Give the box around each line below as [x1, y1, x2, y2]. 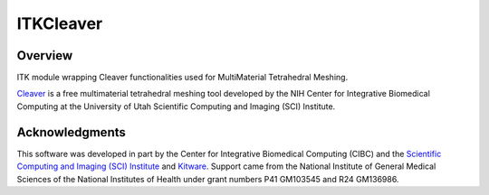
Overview [16, 48, 73, 63]
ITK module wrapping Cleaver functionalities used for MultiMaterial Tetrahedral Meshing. [16, 72, 349, 83]
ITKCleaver [16, 14, 103, 33]
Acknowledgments [16, 125, 127, 140]
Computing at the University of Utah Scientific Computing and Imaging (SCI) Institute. [16, 100, 336, 112]
